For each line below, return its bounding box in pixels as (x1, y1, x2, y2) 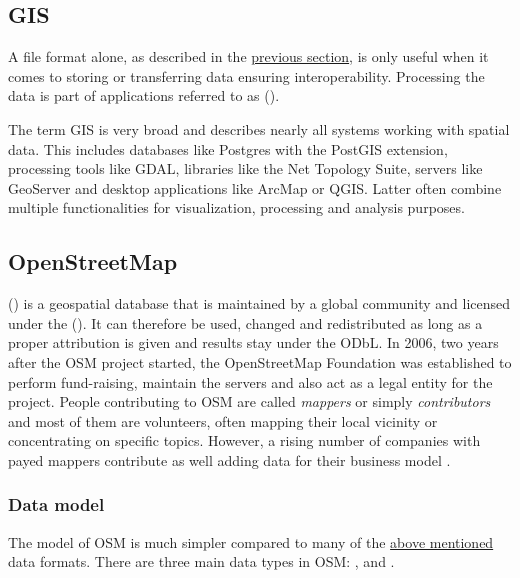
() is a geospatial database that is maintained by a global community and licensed (8, 293, 511, 314)
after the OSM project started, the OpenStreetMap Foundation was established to (8, 351, 512, 372)
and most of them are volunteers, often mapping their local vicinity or (8, 410, 438, 431)
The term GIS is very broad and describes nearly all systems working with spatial (8, 118, 510, 139)
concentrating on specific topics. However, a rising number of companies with (8, 430, 481, 451)
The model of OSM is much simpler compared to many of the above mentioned (8, 531, 494, 552)
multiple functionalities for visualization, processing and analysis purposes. (8, 197, 465, 218)
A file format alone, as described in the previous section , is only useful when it (8, 46, 489, 67)
